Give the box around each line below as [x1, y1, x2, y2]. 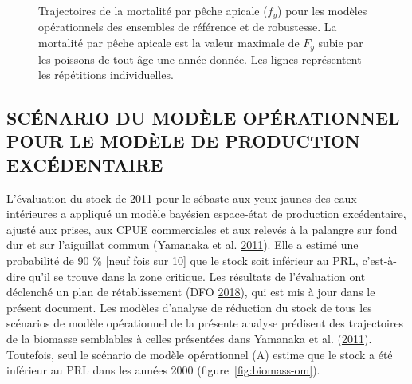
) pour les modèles [277, 2, 367, 18]
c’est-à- [362, 252, 397, 269]
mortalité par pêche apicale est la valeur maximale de [38, 34, 300, 51]
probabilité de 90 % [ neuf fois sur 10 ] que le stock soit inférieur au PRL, [6, 252, 359, 269]
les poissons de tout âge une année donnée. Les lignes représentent [38, 50, 362, 67]
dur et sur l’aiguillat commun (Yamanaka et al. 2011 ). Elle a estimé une [6, 236, 359, 253]
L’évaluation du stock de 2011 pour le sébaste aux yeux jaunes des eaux [6, 189, 357, 206]
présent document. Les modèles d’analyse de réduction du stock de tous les [6, 299, 372, 315]
